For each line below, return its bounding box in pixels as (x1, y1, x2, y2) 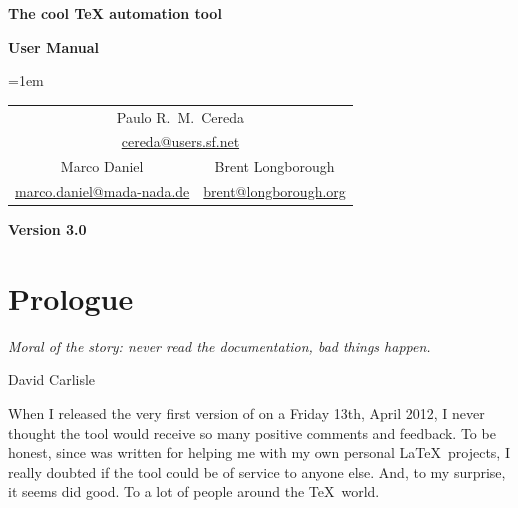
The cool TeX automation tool (8, 3, 222, 23)
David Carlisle (8, 369, 96, 390)
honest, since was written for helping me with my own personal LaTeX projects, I (8, 442, 510, 463)
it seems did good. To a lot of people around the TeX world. (8, 481, 380, 502)
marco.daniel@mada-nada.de (15, 181, 190, 202)
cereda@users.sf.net (121, 131, 240, 152)
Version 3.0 (8, 219, 87, 240)
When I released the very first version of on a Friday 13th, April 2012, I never (8, 403, 485, 424)
